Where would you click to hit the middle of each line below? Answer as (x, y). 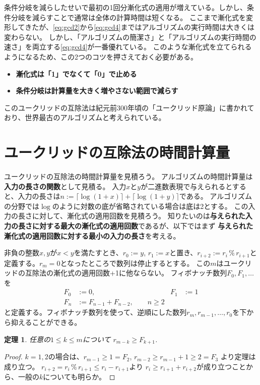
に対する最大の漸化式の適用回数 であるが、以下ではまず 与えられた (143, 226)
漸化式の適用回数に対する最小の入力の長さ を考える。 (92, 235)
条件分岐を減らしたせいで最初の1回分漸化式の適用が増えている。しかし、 (125, 7)
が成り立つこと (221, 366)
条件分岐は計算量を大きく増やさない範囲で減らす (97, 91)
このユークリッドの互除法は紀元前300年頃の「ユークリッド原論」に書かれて (129, 107)
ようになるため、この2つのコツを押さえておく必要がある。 (101, 56)
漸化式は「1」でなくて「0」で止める (76, 73)
